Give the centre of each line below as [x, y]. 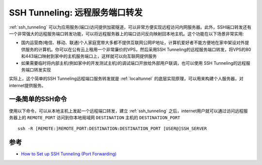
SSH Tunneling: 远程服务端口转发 [76, 13]
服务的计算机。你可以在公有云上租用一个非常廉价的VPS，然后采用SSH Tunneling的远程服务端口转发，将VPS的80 [138, 49]
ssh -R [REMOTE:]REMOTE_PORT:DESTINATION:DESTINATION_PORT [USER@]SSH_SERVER [112, 129]
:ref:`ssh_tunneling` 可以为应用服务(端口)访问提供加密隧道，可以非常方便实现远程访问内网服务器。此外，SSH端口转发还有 [130, 27]
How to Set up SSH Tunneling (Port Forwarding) [69, 154]
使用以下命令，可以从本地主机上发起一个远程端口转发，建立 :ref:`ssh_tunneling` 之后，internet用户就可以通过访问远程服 [128, 111]
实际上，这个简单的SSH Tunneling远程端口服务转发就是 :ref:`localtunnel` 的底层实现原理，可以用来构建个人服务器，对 [126, 79]
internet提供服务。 [27, 85]
